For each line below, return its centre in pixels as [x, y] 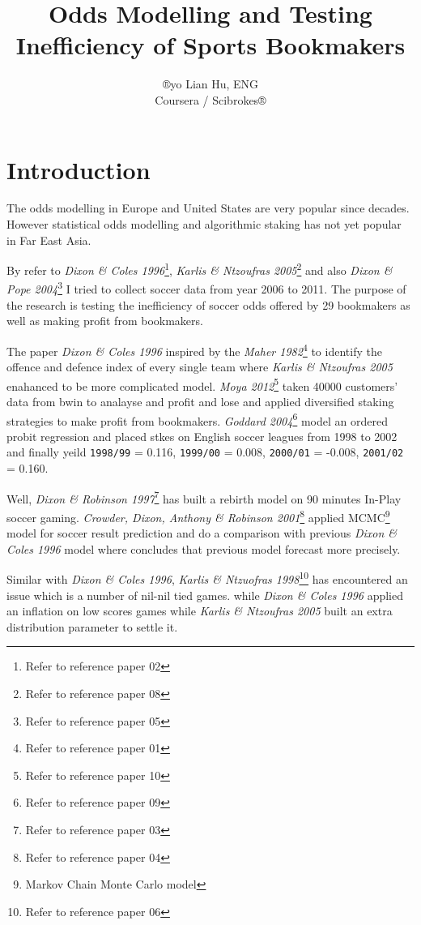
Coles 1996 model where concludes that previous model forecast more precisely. [204, 548]
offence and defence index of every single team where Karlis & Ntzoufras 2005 [200, 367]
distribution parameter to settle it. [92, 626]
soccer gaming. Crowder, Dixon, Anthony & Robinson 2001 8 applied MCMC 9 [198, 516]
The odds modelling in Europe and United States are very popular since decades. [208, 208]
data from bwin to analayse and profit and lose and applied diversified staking [200, 401]
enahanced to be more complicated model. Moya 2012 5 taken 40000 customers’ [202, 384]
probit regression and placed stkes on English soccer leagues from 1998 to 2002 [202, 436]
